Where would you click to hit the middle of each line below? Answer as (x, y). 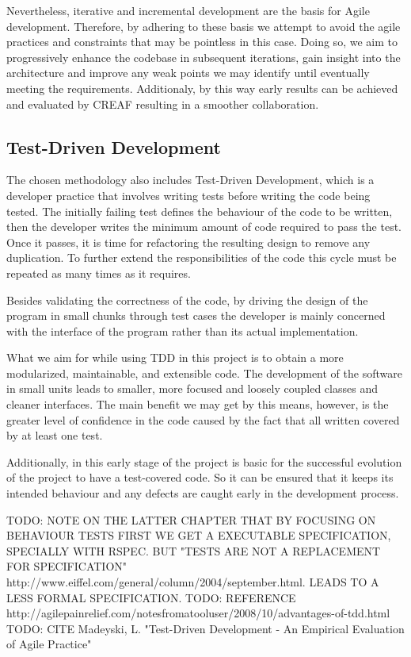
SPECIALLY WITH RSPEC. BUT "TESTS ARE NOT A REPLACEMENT (194, 550)
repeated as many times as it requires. (99, 273)
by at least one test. (55, 435)
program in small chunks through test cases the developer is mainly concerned (196, 315)
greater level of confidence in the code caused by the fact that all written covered (203, 419)
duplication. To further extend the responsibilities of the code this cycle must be (202, 257)
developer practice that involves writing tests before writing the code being (188, 195)
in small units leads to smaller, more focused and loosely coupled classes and (192, 388)
